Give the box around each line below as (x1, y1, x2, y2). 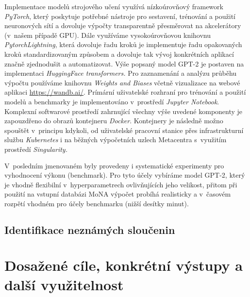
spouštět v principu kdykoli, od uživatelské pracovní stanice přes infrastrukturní (4, 125, 244, 135)
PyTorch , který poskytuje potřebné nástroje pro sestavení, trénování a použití (4, 11, 236, 21)
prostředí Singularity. (4, 144, 67, 154)
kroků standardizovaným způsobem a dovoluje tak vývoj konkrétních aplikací (4, 49, 234, 59)
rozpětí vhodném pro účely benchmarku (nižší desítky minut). (4, 198, 189, 208)
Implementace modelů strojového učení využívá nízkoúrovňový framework (4, 1, 223, 11)
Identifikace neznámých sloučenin (4, 222, 175, 237)
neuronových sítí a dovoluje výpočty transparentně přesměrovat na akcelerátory (4, 20, 241, 31)
